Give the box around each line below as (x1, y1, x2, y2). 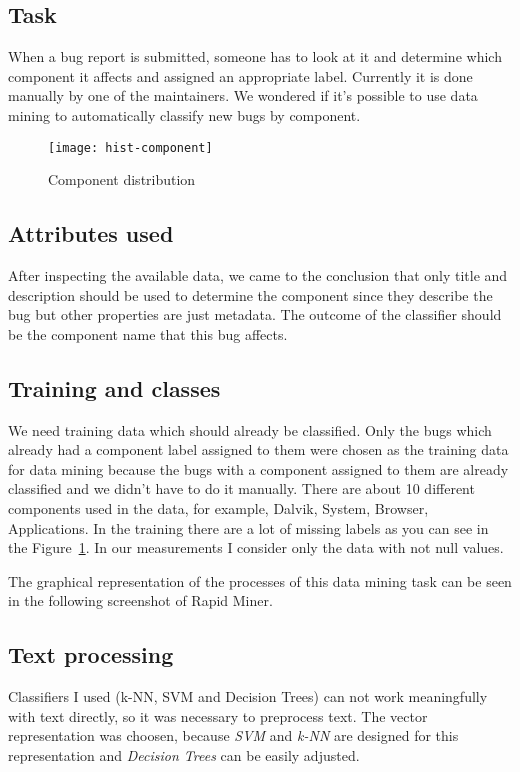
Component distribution (48, 169, 196, 190)
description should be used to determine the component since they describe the (8, 284, 493, 305)
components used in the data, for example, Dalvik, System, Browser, (8, 497, 429, 518)
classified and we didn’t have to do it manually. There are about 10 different (8, 478, 475, 499)
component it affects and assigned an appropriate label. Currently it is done (8, 65, 473, 86)
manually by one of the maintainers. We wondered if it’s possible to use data (8, 85, 478, 106)
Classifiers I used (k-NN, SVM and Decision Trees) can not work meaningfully (8, 686, 488, 707)
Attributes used (8, 218, 174, 249)
